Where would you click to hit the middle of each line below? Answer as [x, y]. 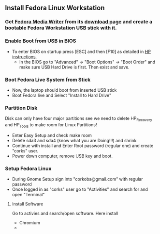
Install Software [28, 204]
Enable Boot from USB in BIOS [41, 41]
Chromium [29, 223]
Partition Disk [21, 108]
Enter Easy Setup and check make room [52, 135]
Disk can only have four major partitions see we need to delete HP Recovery [79, 119]
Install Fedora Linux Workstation [55, 8]
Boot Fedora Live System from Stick [48, 80]
